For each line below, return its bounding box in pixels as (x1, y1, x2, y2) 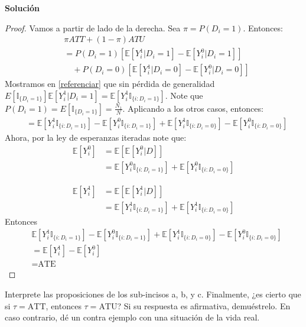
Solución (5, 2, 40, 14)
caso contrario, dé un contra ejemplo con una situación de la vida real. (5, 311, 260, 323)
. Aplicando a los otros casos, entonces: (122, 102, 263, 114)
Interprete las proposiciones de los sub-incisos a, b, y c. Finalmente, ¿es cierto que (5, 287, 301, 300)
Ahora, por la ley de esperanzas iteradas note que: (5, 131, 187, 143)
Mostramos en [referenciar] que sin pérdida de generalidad (5, 77, 215, 90)
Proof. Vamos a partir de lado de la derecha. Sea (5, 21, 181, 34)
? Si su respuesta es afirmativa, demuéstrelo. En (117, 299, 291, 312)
